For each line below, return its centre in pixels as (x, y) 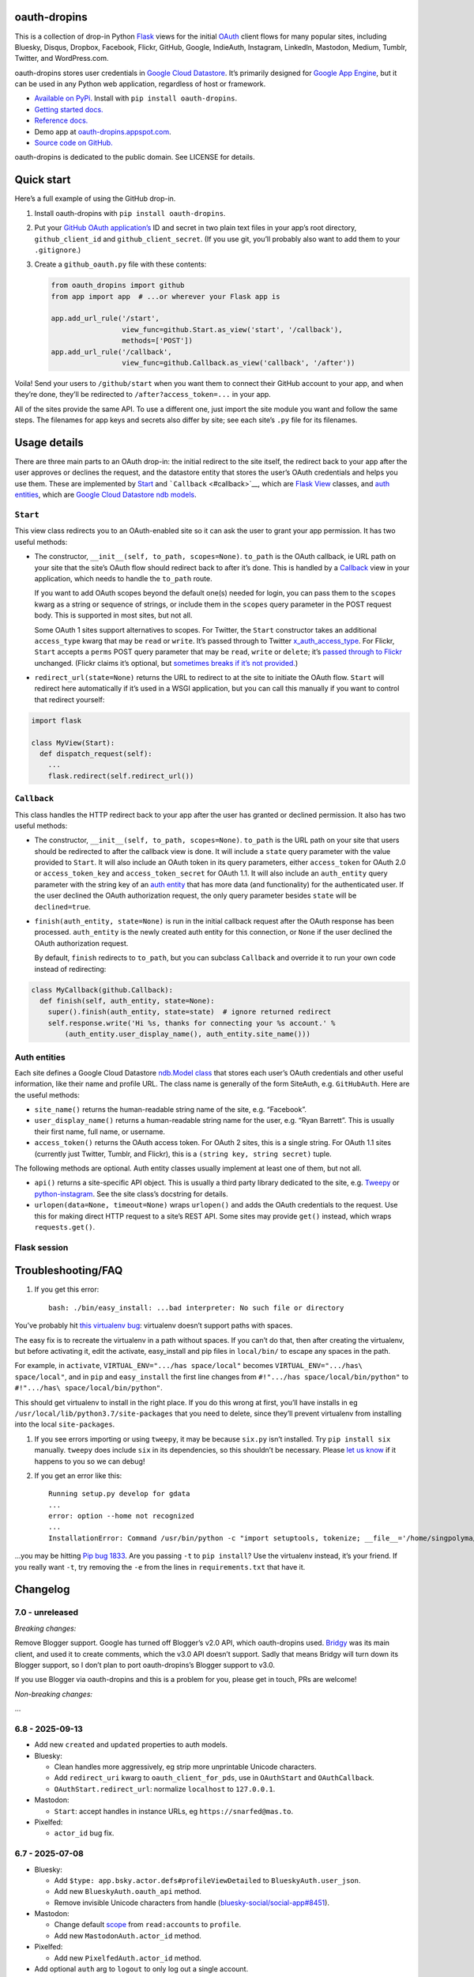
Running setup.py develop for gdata (119, 1494)
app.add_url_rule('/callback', (112, 352)
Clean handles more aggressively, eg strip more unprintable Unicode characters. (185, 1767)
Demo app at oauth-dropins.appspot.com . (103, 131)
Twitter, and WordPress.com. (62, 59)
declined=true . (62, 906)
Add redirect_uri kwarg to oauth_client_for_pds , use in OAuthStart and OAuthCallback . (214, 1778)
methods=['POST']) (157, 341)
